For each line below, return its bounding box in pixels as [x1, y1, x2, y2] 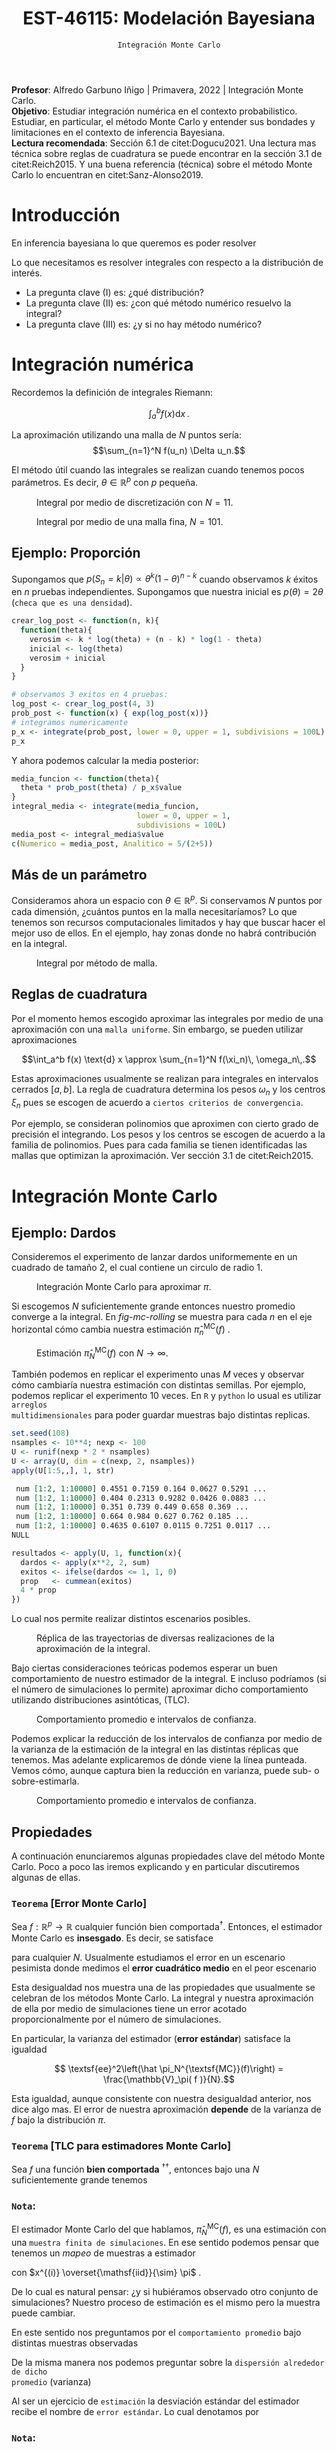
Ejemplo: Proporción [11, 545, 141, 562]
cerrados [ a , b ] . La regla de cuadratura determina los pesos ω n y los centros [11, 1083, 326, 1097]
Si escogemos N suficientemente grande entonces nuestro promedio [11, 1300, 296, 1312]
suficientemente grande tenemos [11, 2173, 148, 2186]
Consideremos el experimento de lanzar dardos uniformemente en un [11, 1251, 298, 1263]
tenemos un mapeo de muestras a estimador [11, 2247, 196, 2259]
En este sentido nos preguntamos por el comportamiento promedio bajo [11, 2326, 302, 2338]
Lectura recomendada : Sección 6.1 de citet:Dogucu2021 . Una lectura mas [11, 137, 317, 149]
